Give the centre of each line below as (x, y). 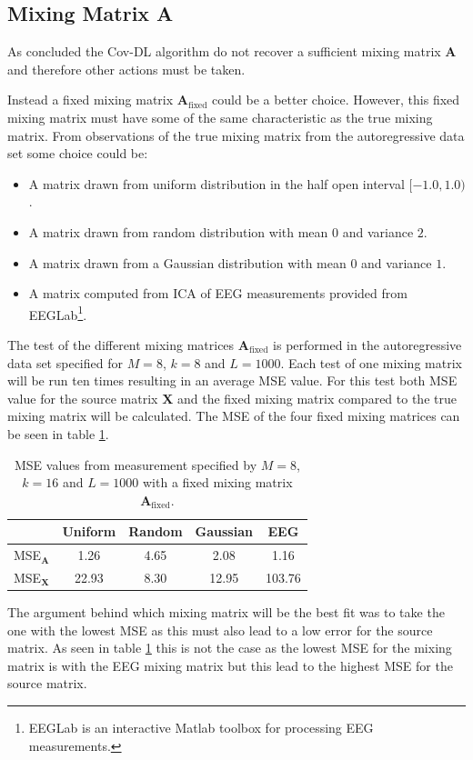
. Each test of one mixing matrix (371, 362)
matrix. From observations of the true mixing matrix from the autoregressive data (236, 135)
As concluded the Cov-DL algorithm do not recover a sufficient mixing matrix (224, 51)
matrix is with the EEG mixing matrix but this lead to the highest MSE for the (230, 665)
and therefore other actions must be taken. (126, 69)
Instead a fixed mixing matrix (91, 100)
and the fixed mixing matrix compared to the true (317, 398)
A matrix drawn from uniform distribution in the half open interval (216, 183)
